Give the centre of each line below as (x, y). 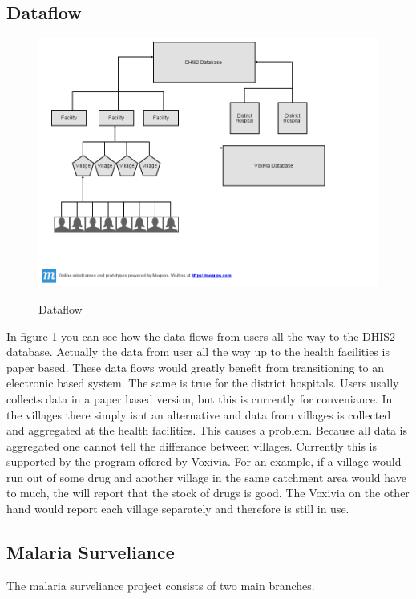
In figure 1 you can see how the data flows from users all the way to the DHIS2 (201, 336)
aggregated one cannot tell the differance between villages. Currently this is (192, 445)
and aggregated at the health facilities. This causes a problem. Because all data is (207, 430)
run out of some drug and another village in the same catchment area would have (206, 477)
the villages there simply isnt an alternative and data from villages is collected (199, 414)
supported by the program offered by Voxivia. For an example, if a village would (204, 461)
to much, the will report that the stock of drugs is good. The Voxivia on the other (208, 493)
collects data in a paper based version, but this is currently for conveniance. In (200, 398)
